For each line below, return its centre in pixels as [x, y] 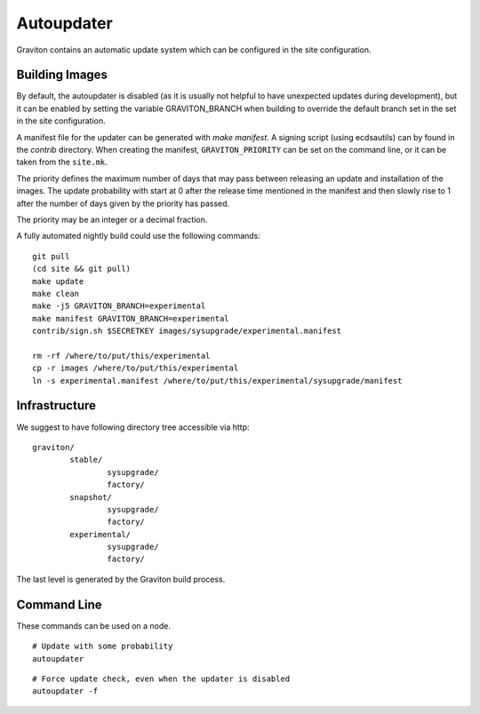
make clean [56, 294]
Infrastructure [56, 405]
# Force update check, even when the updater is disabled [161, 678]
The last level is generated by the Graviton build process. [121, 579]
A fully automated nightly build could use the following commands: [139, 236]
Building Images [62, 75]
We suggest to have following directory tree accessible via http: [133, 427]
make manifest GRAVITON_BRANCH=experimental [131, 318]
